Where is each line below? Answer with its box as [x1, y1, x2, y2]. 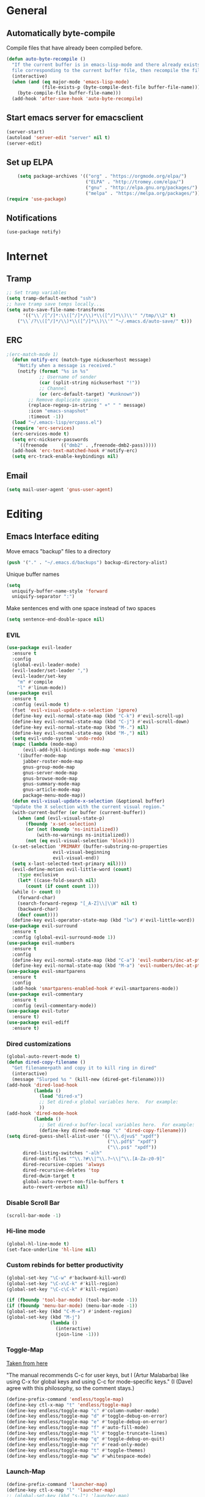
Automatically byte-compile [6, 28, 116, 38]
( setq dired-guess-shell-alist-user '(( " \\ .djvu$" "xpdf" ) [6, 1133, 160, 1139]
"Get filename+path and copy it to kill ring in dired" [12, 1065, 157, 1071]
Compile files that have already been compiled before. [6, 44, 143, 51]
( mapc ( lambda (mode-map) [12, 741, 78, 748]
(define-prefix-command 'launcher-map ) [6, 1481, 108, 1487]
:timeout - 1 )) [28, 413, 64, 420]
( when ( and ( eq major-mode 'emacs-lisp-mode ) [12, 79, 130, 85]
